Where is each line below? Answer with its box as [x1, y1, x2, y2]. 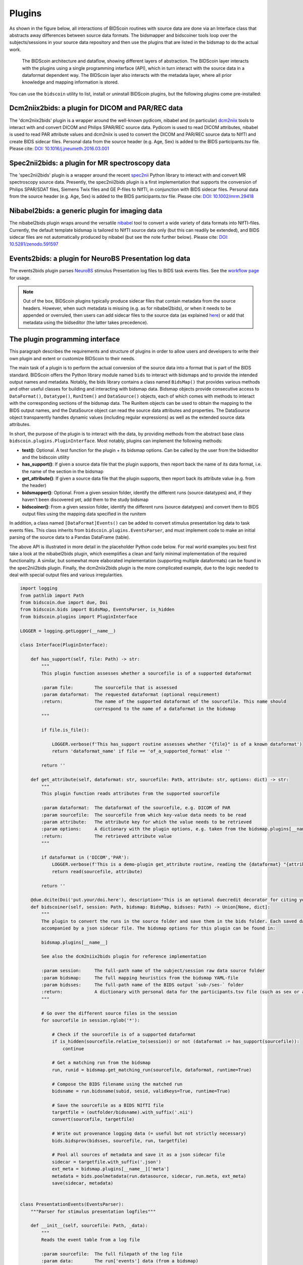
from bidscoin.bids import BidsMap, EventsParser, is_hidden [20, 607, 175, 612]
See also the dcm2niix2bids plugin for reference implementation [41, 954, 207, 959]
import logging [20, 585, 58, 592]
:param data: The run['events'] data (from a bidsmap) [41, 1258, 199, 1264]
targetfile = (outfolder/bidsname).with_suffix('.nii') [52, 1110, 193, 1115]
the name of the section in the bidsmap [22, 468, 104, 474]
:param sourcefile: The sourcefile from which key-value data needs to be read [41, 812, 247, 818]
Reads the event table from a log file [41, 1237, 140, 1243]
